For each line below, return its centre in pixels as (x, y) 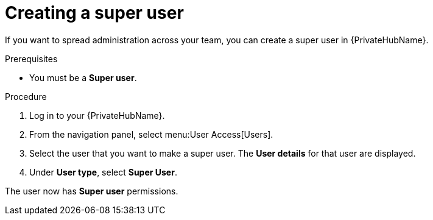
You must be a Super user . (83, 77)
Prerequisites (31, 59)
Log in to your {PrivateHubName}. (97, 115)
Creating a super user (94, 13)
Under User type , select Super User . (103, 172)
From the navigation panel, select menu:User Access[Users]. (151, 134)
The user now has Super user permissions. (92, 191)
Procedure (26, 96)
